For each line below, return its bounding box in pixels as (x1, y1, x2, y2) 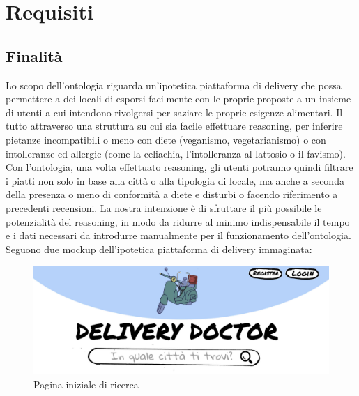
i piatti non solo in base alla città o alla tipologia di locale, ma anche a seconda (6, 173, 344, 188)
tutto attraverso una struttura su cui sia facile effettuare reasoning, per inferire (6, 119, 343, 133)
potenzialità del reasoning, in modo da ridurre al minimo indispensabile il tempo (6, 214, 350, 229)
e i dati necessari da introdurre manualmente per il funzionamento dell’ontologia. (6, 228, 351, 243)
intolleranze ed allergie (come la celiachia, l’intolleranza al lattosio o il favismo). (6, 146, 346, 160)
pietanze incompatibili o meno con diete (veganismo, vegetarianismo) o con (6, 132, 326, 146)
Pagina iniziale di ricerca (33, 376, 139, 391)
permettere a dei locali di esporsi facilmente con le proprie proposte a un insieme (6, 91, 351, 106)
